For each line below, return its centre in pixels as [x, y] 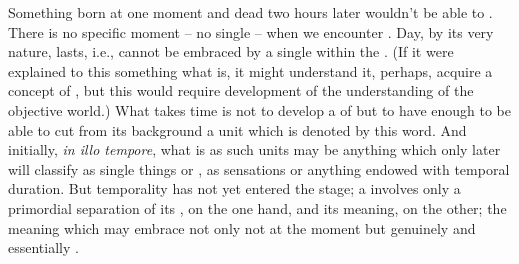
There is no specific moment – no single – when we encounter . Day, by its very [251, 31]
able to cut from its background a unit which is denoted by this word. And [237, 129]
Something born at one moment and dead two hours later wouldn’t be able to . [250, 12]
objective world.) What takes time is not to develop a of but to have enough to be [260, 109]
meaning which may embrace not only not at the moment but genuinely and [242, 227]
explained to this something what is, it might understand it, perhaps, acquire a [250, 70]
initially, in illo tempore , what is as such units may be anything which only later [254, 149]
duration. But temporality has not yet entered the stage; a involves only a [234, 188]
